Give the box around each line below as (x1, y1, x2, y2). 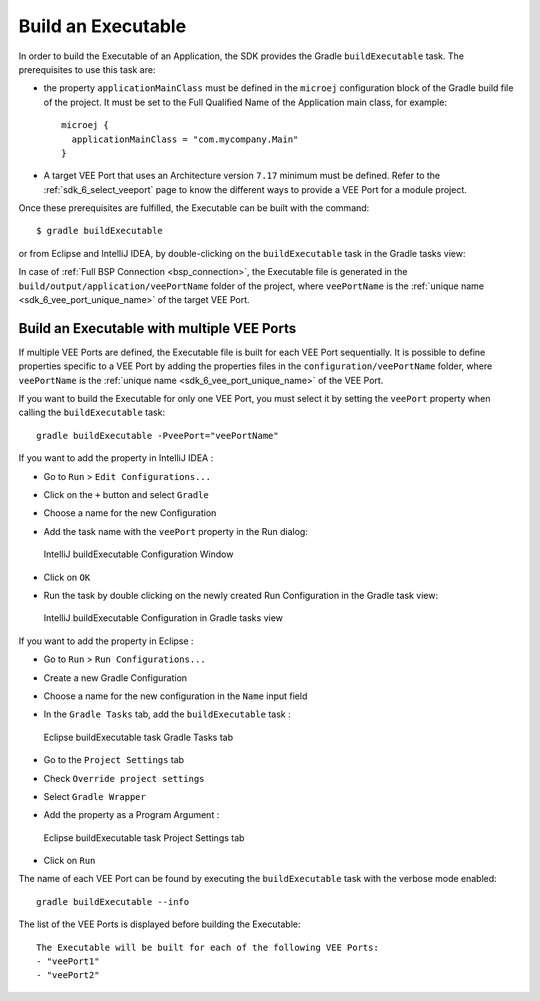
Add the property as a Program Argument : (43, 809, 220, 821)
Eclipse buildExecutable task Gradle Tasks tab (43, 731, 234, 743)
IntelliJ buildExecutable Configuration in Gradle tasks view (43, 612, 284, 624)
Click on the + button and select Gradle (43, 489, 209, 501)
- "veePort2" (36, 970, 100, 981)
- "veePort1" (36, 956, 100, 967)
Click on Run (43, 855, 96, 867)
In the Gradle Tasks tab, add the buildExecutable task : (43, 708, 291, 720)
